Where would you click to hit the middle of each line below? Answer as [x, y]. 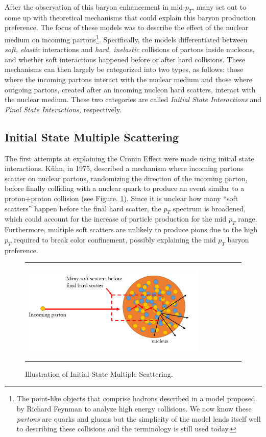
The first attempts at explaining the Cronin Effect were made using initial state [129, 158]
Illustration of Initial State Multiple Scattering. [99, 373]
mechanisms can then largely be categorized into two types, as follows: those [124, 69]
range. [248, 219]
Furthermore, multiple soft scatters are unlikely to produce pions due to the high [131, 229]
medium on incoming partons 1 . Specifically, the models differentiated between [126, 38]
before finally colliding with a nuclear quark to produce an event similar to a [125, 188]
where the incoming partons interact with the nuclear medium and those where [128, 79]
